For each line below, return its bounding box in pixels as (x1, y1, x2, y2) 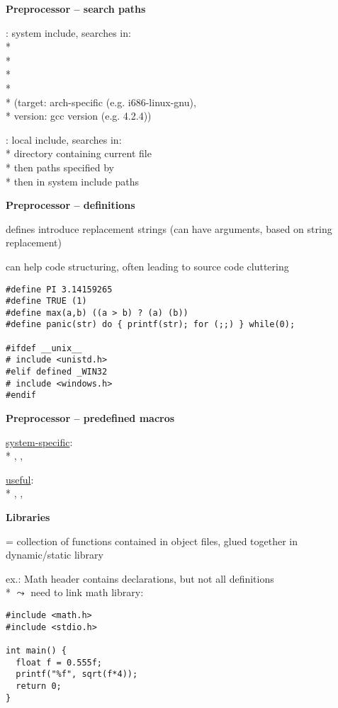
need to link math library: (30, 585, 144, 600)
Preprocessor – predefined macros (6, 411, 175, 426)
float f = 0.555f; (16, 657, 103, 668)
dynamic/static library (6, 547, 103, 562)
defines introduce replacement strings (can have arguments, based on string (6, 221, 332, 236)
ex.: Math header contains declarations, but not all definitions (6, 571, 274, 586)
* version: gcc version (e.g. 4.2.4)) (6, 108, 152, 123)
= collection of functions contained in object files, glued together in (6, 533, 298, 548)
